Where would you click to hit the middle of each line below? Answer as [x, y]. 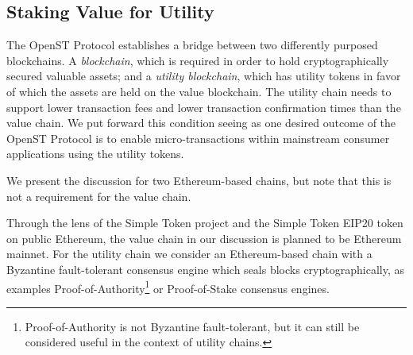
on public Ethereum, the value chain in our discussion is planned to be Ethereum [204, 238]
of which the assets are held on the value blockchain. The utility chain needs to [199, 91]
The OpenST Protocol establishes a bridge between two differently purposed [192, 45]
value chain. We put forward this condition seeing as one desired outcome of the [201, 123]
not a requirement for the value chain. [99, 196]
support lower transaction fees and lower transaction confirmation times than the [204, 107]
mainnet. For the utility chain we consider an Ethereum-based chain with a [189, 254]
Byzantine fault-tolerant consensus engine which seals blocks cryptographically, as [205, 269]
